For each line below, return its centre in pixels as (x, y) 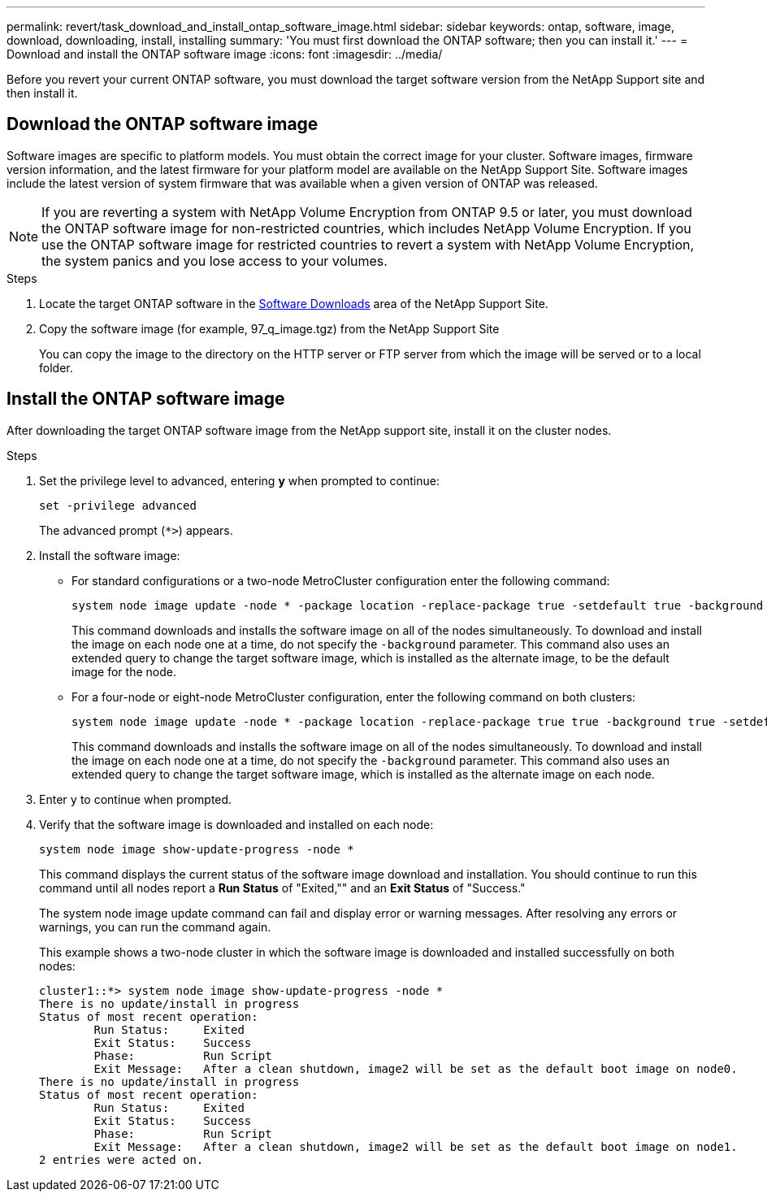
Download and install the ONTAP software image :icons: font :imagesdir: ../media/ (225, 54)
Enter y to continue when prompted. (136, 799)
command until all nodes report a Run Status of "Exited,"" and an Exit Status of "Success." (282, 888)
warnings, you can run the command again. (155, 927)
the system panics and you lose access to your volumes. (214, 260)
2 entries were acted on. (121, 1159)
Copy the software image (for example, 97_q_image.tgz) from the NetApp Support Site (269, 328)
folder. (56, 367)
